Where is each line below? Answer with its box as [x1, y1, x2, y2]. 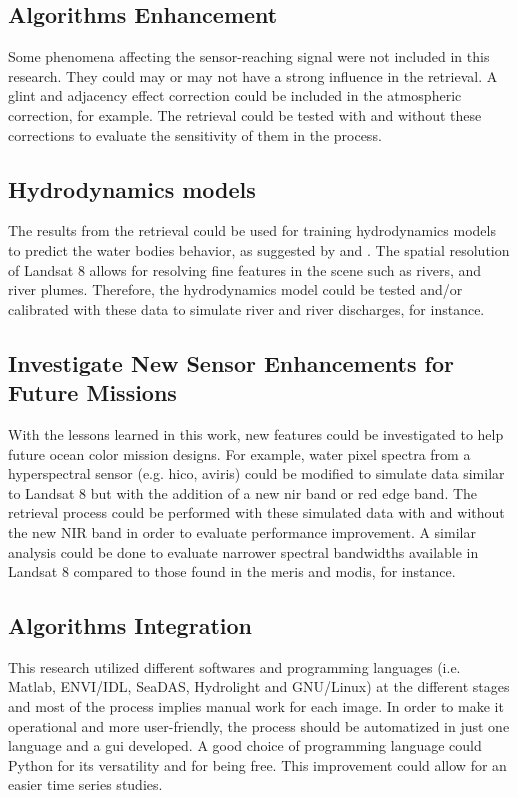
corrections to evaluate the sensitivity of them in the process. [8, 124, 382, 145]
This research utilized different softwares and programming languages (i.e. [8, 656, 461, 677]
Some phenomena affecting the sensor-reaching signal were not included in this [8, 46, 490, 67]
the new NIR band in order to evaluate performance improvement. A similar [8, 521, 476, 542]
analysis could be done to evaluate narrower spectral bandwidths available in [8, 541, 479, 562]
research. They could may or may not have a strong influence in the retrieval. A [8, 65, 498, 86]
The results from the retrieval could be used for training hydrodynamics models [8, 220, 496, 241]
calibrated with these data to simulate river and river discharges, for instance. [8, 298, 485, 319]
